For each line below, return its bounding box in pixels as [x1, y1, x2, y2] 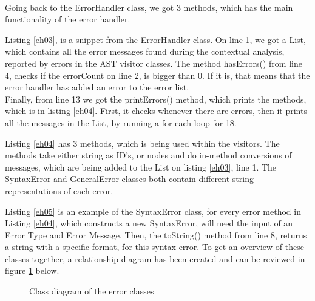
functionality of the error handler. [5, 13, 130, 25]
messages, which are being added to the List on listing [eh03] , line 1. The [5, 160, 277, 173]
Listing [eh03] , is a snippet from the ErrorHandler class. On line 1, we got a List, [5, 33, 306, 46]
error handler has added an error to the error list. [5, 81, 189, 93]
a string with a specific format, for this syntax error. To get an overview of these [5, 240, 304, 253]
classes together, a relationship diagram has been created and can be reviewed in [5, 252, 305, 265]
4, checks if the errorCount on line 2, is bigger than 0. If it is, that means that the [5, 69, 310, 81]
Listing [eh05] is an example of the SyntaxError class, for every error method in [5, 205, 301, 217]
